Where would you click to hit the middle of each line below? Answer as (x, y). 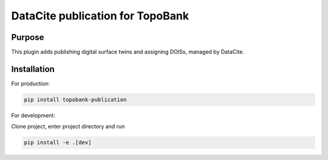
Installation (33, 69)
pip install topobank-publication (75, 99)
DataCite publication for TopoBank (100, 16)
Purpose (28, 37)
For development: (33, 115)
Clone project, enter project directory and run (68, 127)
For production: (30, 83)
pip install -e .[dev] (58, 143)
